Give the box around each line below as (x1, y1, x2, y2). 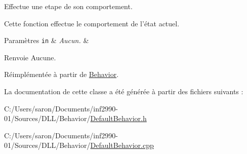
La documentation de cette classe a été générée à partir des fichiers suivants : (4, 86, 243, 97)
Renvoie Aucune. (4, 52, 56, 62)
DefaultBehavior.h (90, 113, 147, 124)
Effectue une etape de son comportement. (4, 1, 133, 11)
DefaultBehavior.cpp (90, 140, 154, 150)
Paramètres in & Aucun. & (4, 35, 89, 46)
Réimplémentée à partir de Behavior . (4, 69, 119, 80)
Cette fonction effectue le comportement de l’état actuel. (4, 18, 180, 28)
